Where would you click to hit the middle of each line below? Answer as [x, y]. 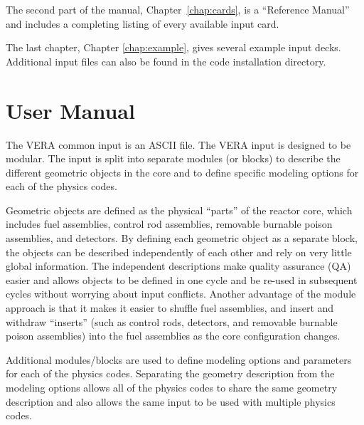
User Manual [70, 110]
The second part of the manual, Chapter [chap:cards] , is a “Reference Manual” [178, 9]
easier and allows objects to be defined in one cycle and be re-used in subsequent [182, 279]
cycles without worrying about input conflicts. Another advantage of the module [181, 294]
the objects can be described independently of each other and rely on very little [179, 252]
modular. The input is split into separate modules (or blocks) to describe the [173, 158]
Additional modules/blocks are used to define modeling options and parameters [179, 359]
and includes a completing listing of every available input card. [143, 23]
